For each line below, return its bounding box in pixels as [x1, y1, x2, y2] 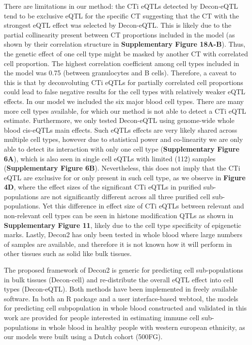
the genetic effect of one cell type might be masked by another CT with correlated [4, 48, 248, 58]
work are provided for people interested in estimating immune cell [4, 312, 200, 322]
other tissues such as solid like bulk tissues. [4, 248, 132, 259]
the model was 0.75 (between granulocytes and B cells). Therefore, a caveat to [4, 68, 236, 78]
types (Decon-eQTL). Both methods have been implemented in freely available [4, 284, 237, 294]
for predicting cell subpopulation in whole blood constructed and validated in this [4, 303, 247, 313]
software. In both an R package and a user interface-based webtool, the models [4, 293, 238, 303]
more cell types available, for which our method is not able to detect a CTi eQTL [4, 105, 246, 116]
